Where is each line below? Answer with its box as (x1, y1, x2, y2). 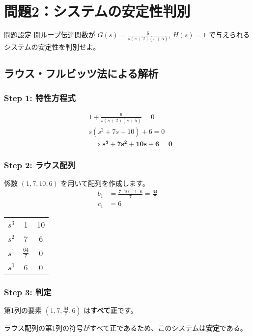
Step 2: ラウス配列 (4, 158, 76, 171)
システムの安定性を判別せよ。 (4, 42, 100, 52)
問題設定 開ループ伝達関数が (4, 29, 95, 40)
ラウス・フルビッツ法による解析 (4, 66, 159, 81)
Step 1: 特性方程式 (4, 91, 76, 103)
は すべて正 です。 (84, 305, 138, 315)
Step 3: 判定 (4, 285, 52, 298)
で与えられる (208, 29, 250, 40)
